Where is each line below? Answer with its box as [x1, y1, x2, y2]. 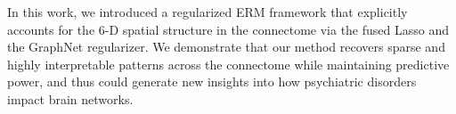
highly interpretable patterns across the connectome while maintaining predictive [7, 54, 450, 73]
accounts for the [7, 20, 95, 38]
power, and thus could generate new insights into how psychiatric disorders [7, 72, 417, 91]
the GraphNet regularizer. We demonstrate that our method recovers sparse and [7, 37, 445, 56]
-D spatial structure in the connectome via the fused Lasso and [104, 20, 449, 38]
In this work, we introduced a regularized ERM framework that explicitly [7, 3, 408, 20]
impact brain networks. [7, 89, 134, 108]
